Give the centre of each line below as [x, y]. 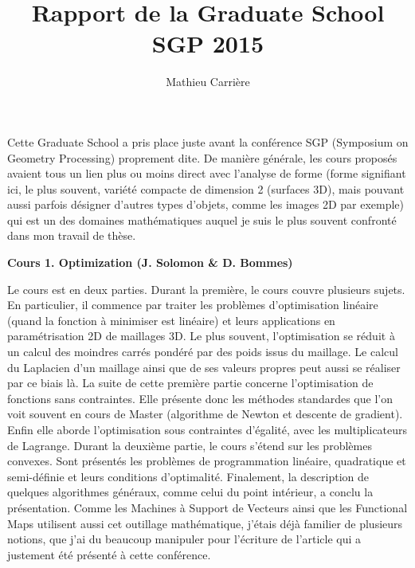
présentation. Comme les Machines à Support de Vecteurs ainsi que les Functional [207, 507]
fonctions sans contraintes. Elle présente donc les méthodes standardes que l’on [200, 398]
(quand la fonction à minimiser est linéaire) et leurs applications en [171, 320]
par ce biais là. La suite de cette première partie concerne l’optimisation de [190, 383]
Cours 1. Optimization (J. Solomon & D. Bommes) [150, 262]
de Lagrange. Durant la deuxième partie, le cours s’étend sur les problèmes [190, 445]
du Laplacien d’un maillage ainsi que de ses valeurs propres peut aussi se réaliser [204, 367]
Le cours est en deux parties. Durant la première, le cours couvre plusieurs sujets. [206, 289]
